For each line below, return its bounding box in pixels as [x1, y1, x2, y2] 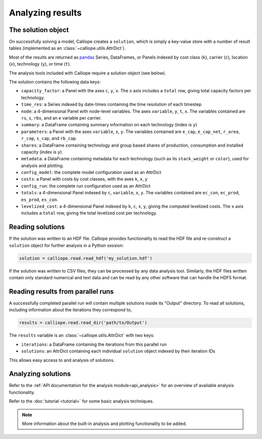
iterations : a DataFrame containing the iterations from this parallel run [21, 341, 167, 347]
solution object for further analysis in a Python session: [9, 242, 124, 248]
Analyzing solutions [9, 370, 71, 378]
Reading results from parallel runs [9, 287, 114, 296]
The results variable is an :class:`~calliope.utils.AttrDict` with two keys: [9, 333, 155, 338]
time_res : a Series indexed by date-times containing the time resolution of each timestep [21, 101, 202, 107]
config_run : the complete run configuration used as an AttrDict [21, 183, 150, 189]
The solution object [9, 26, 69, 34]
